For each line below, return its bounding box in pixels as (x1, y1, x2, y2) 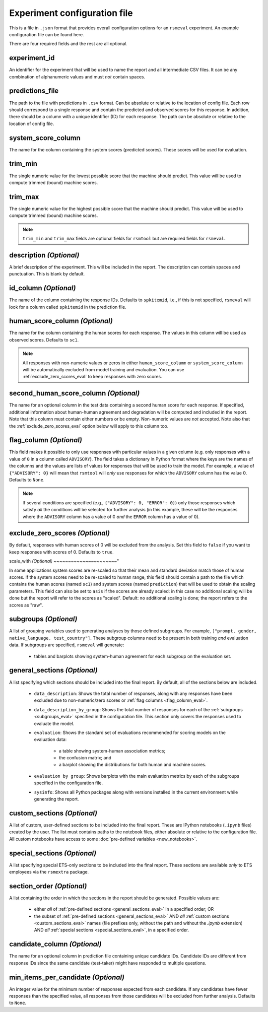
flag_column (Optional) (9, 436, 82, 444)
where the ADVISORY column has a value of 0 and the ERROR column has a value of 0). (22, 514, 200, 520)
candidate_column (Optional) (9, 940, 102, 948)
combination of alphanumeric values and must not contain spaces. (9, 73, 145, 79)
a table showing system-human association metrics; (59, 747, 166, 754)
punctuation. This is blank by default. (9, 271, 85, 277)
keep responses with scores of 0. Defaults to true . (9, 549, 114, 555)
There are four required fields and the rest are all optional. (9, 41, 128, 47)
